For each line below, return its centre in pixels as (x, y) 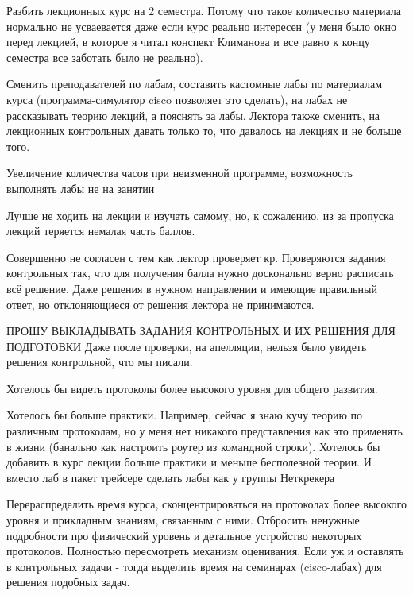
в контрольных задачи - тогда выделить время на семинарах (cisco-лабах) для (194, 566)
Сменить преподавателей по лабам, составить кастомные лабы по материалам (195, 84)
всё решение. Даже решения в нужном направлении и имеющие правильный (192, 288)
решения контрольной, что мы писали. (100, 362)
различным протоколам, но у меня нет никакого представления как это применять (205, 431)
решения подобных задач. (68, 582)
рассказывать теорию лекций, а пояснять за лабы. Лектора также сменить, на (193, 115)
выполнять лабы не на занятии (81, 188)
